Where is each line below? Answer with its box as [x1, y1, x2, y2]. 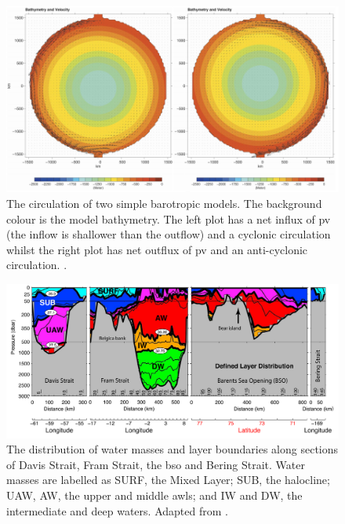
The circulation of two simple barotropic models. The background [6, 195, 322, 211]
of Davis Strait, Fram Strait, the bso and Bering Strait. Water [6, 456, 305, 472]
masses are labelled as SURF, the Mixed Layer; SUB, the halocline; [6, 471, 330, 488]
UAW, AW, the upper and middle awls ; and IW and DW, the [6, 486, 303, 503]
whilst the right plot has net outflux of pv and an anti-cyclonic [6, 241, 308, 257]
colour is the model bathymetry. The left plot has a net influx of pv [6, 210, 331, 227]
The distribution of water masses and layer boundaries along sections [6, 441, 339, 457]
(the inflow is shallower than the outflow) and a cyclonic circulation [6, 226, 331, 242]
